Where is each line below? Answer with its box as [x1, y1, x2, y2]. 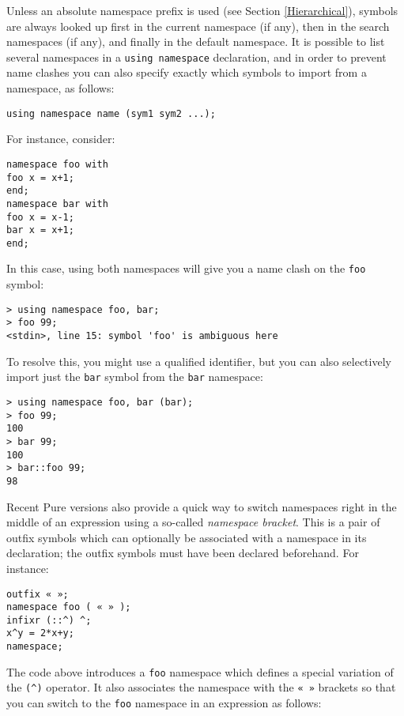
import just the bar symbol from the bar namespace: [6, 368, 263, 385]
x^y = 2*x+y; [6, 627, 74, 639]
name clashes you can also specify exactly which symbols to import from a [6, 64, 367, 81]
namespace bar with [6, 198, 108, 209]
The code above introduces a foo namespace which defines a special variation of [6, 663, 394, 680]
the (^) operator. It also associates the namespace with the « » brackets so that [6, 679, 396, 695]
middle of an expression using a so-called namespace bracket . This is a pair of [6, 514, 380, 530]
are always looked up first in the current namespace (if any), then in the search [6, 17, 390, 34]
